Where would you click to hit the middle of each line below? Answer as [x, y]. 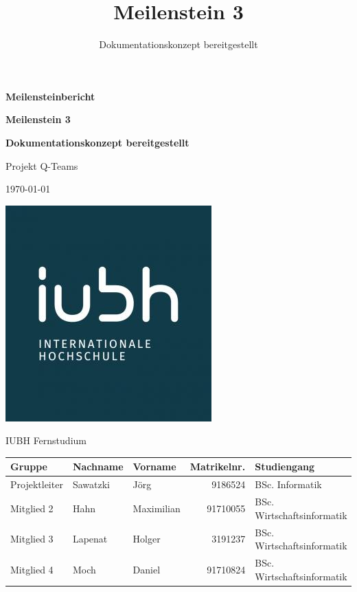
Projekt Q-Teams [42, 165]
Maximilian [157, 508]
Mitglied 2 [32, 508]
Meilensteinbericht [50, 96]
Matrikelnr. [218, 467]
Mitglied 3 [32, 539]
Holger [147, 539]
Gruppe [29, 467]
